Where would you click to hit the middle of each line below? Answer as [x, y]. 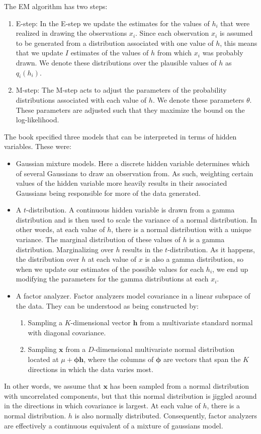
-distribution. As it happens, [211, 249]
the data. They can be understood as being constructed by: [107, 305]
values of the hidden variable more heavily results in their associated [121, 183]
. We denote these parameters [198, 99]
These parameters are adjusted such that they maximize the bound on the [130, 110]
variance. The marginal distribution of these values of [98, 239]
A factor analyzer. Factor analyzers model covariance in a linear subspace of [133, 296]
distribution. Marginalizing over [65, 249]
